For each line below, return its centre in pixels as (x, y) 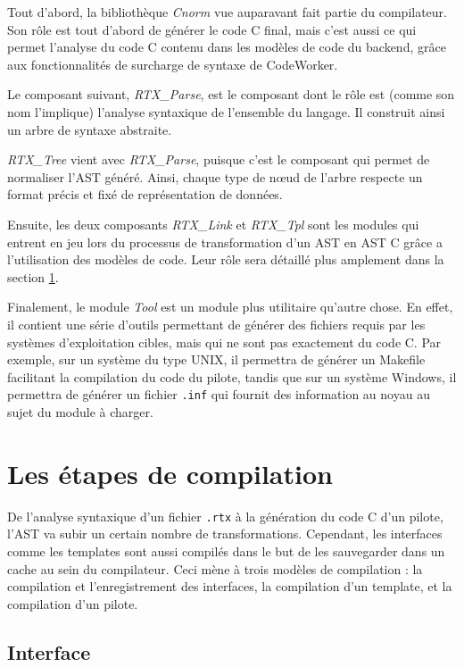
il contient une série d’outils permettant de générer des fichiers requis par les (216, 324)
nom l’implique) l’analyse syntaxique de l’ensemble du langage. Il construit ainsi (226, 111)
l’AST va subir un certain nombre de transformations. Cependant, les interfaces (225, 534)
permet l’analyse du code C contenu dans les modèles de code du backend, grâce (227, 47)
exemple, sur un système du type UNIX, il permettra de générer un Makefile (216, 359)
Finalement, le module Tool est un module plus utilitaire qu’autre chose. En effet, (230, 307)
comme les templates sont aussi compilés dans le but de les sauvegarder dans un (226, 550)
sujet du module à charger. (80, 411)
